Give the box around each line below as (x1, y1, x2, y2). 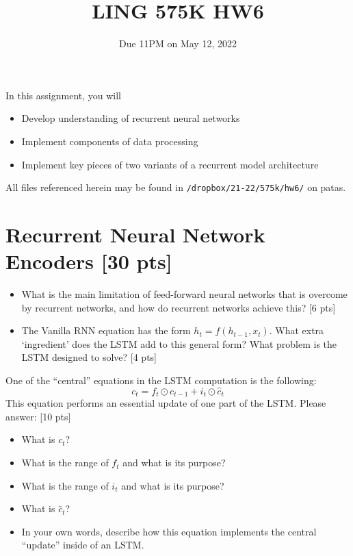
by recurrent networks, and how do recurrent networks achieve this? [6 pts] (21, 300, 336, 314)
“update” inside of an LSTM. (21, 538, 144, 552)
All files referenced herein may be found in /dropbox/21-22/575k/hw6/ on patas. (5, 180, 346, 194)
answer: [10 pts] (5, 409, 71, 423)
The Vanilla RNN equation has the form (21, 323, 191, 338)
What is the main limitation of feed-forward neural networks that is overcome (21, 287, 348, 301)
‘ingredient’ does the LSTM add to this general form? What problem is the (21, 336, 337, 351)
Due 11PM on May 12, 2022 (119, 36, 237, 51)
